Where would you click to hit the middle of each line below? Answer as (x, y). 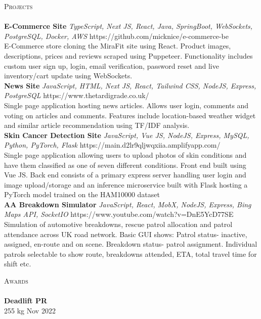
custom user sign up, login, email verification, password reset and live (112, 65)
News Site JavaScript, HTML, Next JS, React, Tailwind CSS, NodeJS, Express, (130, 85)
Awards (16, 281)
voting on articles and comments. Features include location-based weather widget (130, 115)
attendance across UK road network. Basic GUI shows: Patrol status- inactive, (126, 234)
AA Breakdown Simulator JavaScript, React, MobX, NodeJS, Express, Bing (128, 204)
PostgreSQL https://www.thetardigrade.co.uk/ (77, 95)
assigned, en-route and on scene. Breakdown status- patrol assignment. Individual (131, 244)
